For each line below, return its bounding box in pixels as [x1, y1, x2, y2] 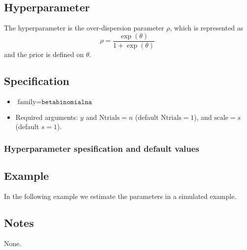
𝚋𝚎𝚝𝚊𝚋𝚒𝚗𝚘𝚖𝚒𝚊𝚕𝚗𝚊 [41, 98, 92, 106]
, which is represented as [170, 23, 244, 33]
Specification [4, 73, 70, 88]
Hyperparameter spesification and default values [4, 142, 199, 154]
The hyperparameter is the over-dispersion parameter [4, 23, 164, 33]
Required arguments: [15, 111, 78, 122]
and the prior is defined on [4, 49, 84, 59]
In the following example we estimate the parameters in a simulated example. [4, 191, 237, 201]
